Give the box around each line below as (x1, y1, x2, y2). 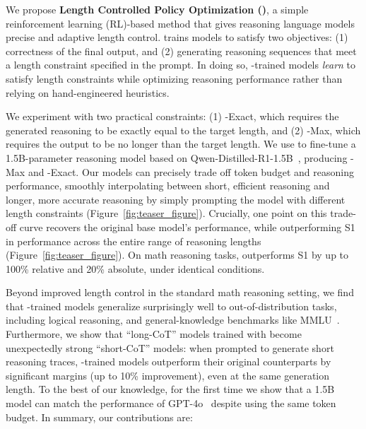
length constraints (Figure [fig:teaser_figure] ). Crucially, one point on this (6, 206, 327, 221)
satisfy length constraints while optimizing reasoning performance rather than (6, 71, 343, 86)
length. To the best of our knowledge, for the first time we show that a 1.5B (6, 382, 335, 396)
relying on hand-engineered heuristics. (6, 85, 170, 100)
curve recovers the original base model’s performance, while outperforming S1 (19, 219, 355, 234)
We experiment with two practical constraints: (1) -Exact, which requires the (6, 109, 339, 124)
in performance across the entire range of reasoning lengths (6, 233, 261, 248)
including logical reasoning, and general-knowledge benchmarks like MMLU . (6, 312, 340, 327)
